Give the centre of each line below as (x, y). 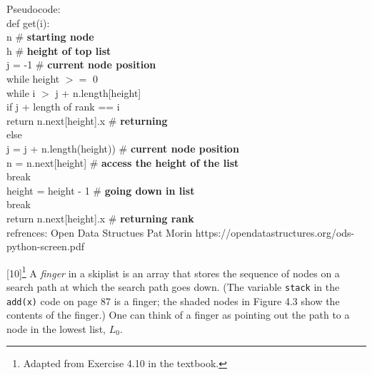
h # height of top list (59, 50)
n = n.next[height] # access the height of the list (123, 162)
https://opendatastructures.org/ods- (275, 232)
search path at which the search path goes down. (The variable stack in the (173, 286)
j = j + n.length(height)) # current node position (123, 148)
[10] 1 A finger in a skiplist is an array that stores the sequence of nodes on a (173, 272)
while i (21, 92)
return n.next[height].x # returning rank (100, 218)
